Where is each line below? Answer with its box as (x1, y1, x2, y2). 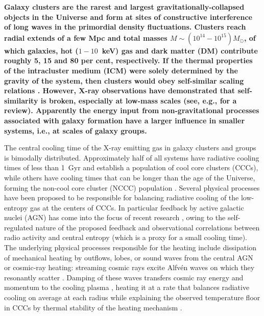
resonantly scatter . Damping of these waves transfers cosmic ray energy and (4, 272, 244, 282)
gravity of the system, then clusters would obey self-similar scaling (4, 75, 244, 86)
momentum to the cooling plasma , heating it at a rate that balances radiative (4, 282, 250, 293)
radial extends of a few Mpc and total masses (4, 32, 167, 43)
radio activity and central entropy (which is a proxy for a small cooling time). (4, 232, 247, 243)
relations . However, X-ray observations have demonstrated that (4, 85, 235, 96)
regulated (4, 222, 33, 232)
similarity (4, 95, 38, 106)
